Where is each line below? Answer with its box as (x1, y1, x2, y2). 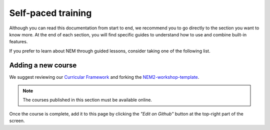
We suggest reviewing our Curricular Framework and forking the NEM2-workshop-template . (9, 74, 199, 80)
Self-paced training (9, 7, 92, 18)
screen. (9, 118, 25, 124)
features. (9, 39, 28, 45)
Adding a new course (9, 61, 77, 69)
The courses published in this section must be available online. (22, 97, 152, 103)
